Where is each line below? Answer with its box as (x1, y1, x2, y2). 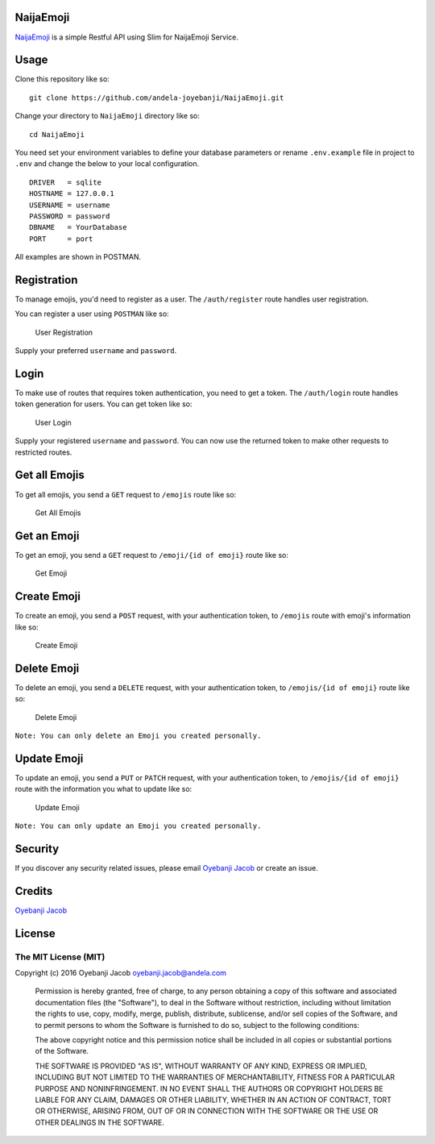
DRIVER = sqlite (29, 177, 102, 187)
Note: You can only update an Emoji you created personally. (14, 822, 262, 830)
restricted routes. (14, 447, 72, 457)
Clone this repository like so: (14, 74, 110, 84)
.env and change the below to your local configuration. (14, 159, 200, 168)
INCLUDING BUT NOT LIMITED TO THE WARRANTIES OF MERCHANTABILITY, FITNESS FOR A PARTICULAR (35, 1072, 395, 1082)
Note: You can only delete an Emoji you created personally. (14, 731, 262, 741)
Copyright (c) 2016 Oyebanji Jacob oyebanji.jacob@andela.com (14, 968, 227, 978)
